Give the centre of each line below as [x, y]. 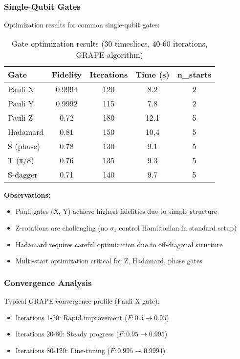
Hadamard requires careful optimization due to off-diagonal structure [119, 244]
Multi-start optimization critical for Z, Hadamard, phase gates [109, 261]
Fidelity [67, 74]
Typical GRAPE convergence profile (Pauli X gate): [82, 301]
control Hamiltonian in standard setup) [178, 228]
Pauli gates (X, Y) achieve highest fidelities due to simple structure [116, 211]
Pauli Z [21, 117]
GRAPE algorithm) [109, 54]
